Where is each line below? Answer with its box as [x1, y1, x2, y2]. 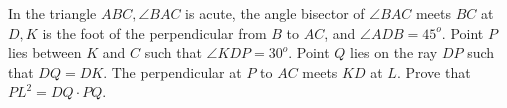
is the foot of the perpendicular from [42, 22, 267, 43]
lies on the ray [350, 42, 438, 63]
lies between [8, 42, 82, 63]
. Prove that [396, 61, 471, 82]
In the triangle [8, 3, 97, 23]
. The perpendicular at [103, 61, 242, 82]
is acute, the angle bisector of [185, 3, 365, 23]
